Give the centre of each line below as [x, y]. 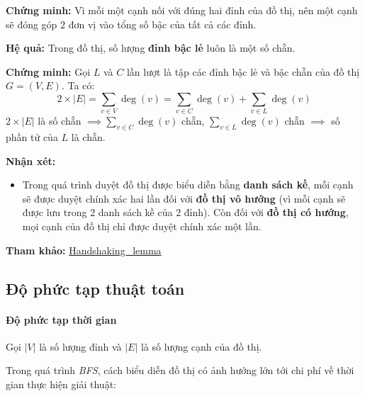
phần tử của [32, 137]
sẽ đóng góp [32, 24]
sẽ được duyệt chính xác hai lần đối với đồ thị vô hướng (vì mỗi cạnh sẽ [184, 198]
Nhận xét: [31, 160]
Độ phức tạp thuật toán [95, 288]
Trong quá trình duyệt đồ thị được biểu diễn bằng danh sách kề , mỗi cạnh [188, 185]
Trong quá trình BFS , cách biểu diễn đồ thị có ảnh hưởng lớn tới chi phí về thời [180, 370]
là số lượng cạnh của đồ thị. [201, 346]
